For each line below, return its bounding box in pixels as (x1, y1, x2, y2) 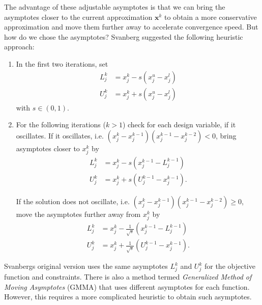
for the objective (204, 261, 255, 271)
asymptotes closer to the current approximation (4, 11, 153, 22)
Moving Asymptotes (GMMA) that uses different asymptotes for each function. (4, 281, 250, 292)
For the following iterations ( (16, 119, 106, 130)
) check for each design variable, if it (122, 119, 236, 130)
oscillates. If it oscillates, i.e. (16, 130, 104, 141)
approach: (4, 41, 35, 52)
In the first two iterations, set (16, 58, 108, 69)
